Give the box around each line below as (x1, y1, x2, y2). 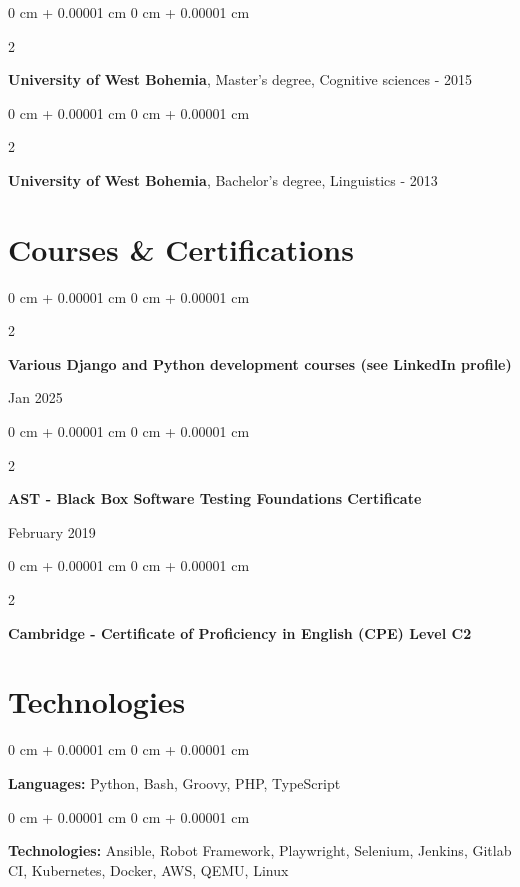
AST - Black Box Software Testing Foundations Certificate (8, 488, 422, 509)
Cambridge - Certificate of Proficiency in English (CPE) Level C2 (8, 622, 472, 643)
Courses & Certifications (8, 228, 354, 269)
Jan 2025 (8, 387, 63, 408)
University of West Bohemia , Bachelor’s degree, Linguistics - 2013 (8, 169, 438, 190)
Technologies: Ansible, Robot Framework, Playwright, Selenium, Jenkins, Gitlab (8, 840, 512, 861)
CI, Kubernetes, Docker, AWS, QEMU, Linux (8, 859, 289, 880)
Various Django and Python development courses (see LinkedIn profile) (8, 353, 512, 374)
